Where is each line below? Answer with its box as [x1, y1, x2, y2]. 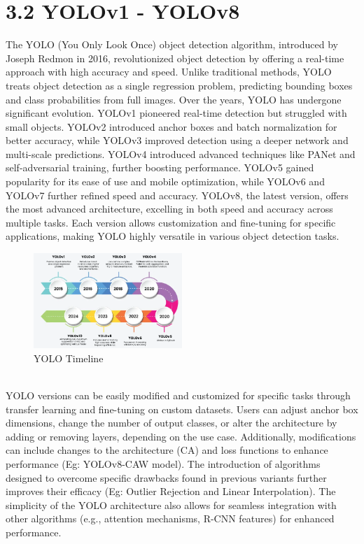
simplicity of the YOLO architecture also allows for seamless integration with [6, 497, 337, 512]
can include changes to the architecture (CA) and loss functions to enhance [6, 443, 328, 457]
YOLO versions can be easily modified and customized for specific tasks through [6, 388, 351, 403]
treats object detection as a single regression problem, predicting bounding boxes [6, 78, 353, 92]
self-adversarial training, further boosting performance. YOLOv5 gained [6, 160, 314, 175]
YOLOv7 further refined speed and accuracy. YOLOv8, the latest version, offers [6, 187, 349, 202]
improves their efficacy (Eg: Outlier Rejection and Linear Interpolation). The [6, 484, 336, 499]
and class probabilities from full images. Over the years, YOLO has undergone [6, 92, 342, 106]
